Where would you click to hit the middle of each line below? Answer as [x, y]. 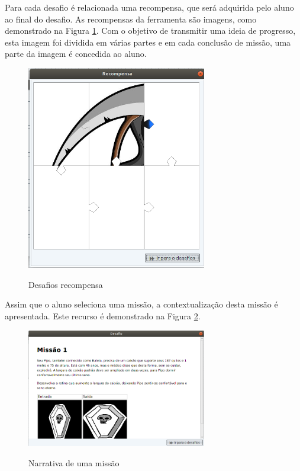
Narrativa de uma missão [74, 462]
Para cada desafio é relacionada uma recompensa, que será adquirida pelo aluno [149, 7]
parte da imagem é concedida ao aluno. [76, 54]
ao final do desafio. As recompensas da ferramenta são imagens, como [131, 19]
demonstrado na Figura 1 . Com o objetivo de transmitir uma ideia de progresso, [150, 31]
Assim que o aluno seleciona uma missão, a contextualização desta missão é [141, 304]
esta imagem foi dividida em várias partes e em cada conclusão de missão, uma [148, 42]
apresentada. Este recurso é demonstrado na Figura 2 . [103, 316]
